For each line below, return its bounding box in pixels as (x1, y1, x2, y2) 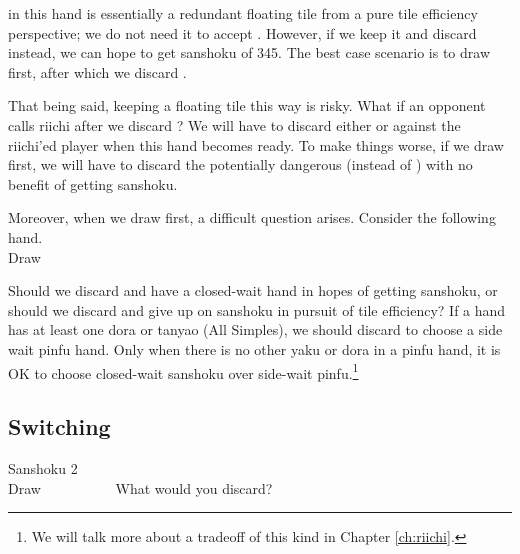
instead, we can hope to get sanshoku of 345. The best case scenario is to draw (8, 42, 490, 63)
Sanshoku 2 (8, 457, 78, 478)
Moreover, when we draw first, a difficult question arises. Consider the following (8, 207, 496, 228)
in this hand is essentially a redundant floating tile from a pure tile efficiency (8, 3, 478, 23)
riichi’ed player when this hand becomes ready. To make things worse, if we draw (8, 134, 504, 155)
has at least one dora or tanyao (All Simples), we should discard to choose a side (8, 319, 503, 340)
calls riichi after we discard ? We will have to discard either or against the (8, 114, 461, 135)
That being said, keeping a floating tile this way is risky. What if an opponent (8, 95, 486, 116)
